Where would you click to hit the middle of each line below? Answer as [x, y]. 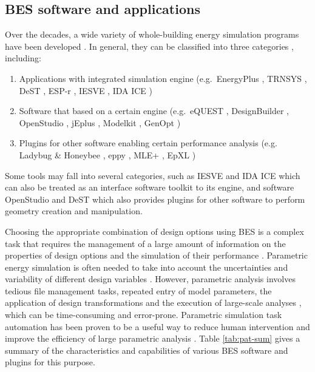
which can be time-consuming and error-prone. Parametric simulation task [144, 315]
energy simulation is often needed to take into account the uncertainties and [147, 267]
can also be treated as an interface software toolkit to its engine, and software [150, 187]
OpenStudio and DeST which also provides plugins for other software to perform [155, 199]
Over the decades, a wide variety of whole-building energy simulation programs [152, 34]
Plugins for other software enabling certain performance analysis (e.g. [148, 143]
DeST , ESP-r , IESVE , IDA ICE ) [86, 90]
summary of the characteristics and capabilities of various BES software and [147, 350]
